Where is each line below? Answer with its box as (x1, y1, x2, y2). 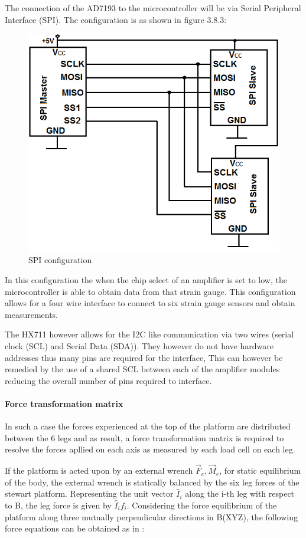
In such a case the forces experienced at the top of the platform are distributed (5, 420, 291, 432)
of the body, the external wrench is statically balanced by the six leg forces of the (5, 475, 300, 488)
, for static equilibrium (219, 464, 301, 477)
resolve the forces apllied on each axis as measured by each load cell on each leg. (5, 443, 295, 455)
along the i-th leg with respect (185, 487, 295, 500)
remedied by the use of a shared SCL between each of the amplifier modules (5, 363, 280, 375)
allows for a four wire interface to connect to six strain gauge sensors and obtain (5, 297, 295, 309)
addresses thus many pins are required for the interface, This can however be (5, 351, 283, 363)
